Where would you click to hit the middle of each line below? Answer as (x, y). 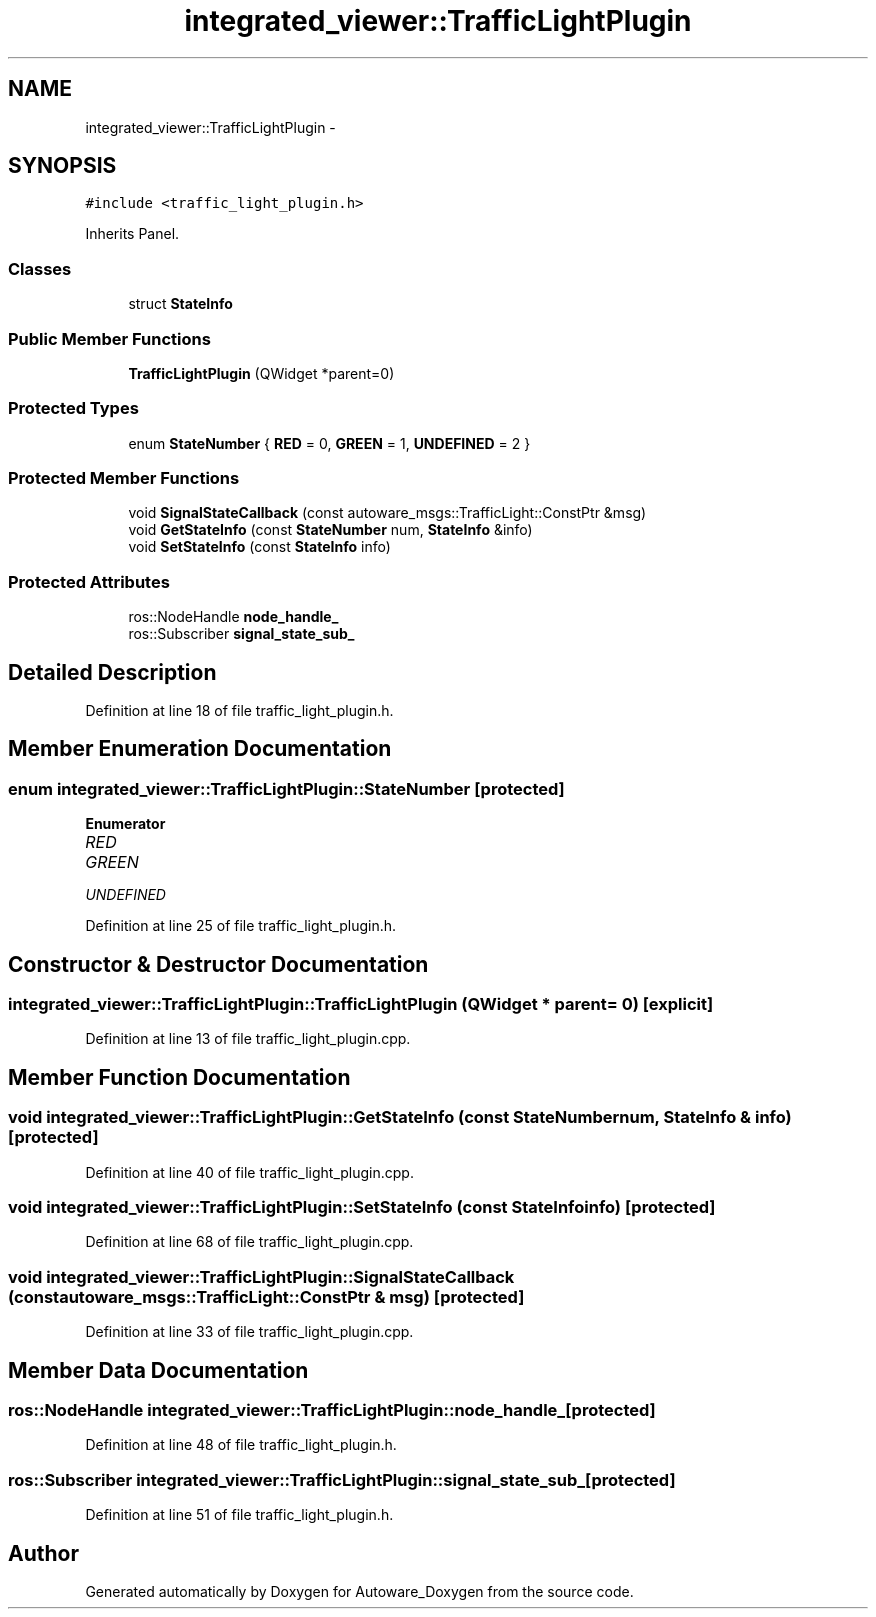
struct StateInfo (180, 304)
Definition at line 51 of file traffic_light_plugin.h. (239, 1515)
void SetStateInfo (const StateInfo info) (259, 547)
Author (43, 1553)
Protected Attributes (89, 581)
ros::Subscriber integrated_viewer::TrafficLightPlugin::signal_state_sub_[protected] (342, 1479)
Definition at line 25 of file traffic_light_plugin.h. (241, 926)
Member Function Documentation (179, 1077)
